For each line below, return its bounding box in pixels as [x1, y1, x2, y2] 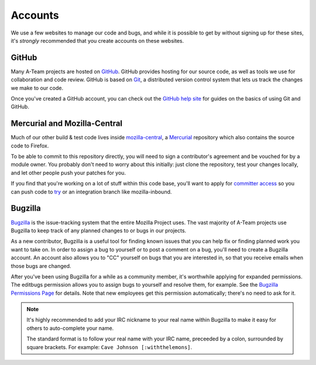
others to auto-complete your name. [26, 325, 114, 332]
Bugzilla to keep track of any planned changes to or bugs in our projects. [11, 227, 187, 234]
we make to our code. [11, 84, 64, 91]
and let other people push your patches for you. [11, 169, 126, 176]
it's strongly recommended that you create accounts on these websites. [11, 37, 184, 44]
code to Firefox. [11, 142, 49, 149]
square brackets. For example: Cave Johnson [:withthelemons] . [26, 343, 193, 350]
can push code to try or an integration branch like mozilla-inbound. [11, 188, 172, 195]
